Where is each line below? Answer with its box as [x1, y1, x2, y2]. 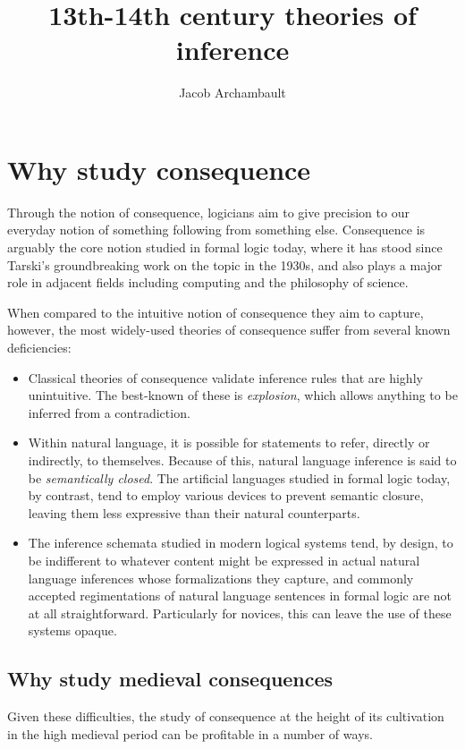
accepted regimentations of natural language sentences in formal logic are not [28, 586, 452, 605]
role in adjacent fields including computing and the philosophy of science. [7, 273, 409, 292]
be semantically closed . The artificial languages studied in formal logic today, [28, 468, 451, 487]
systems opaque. [28, 621, 117, 640]
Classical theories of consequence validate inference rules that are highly [28, 368, 423, 387]
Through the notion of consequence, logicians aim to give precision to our [7, 202, 410, 221]
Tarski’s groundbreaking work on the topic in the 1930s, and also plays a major [7, 255, 443, 274]
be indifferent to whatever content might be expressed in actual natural [28, 550, 420, 569]
